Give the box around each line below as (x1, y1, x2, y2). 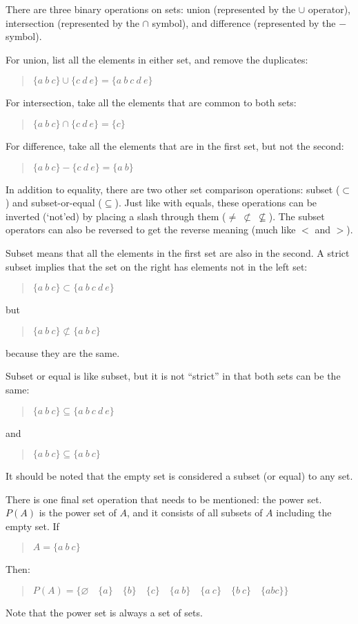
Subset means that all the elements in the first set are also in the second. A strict (6, 245, 350, 260)
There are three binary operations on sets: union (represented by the (6, 2, 296, 16)
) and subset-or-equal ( (6, 195, 102, 210)
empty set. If (6, 518, 59, 533)
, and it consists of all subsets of (126, 505, 263, 520)
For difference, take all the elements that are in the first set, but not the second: (6, 138, 344, 153)
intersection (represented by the (6, 15, 139, 30)
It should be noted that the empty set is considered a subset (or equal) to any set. (6, 469, 353, 483)
